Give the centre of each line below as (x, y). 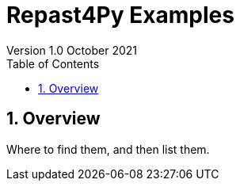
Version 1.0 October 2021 (72, 50)
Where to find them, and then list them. (108, 149)
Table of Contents (53, 63)
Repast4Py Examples (120, 15)
